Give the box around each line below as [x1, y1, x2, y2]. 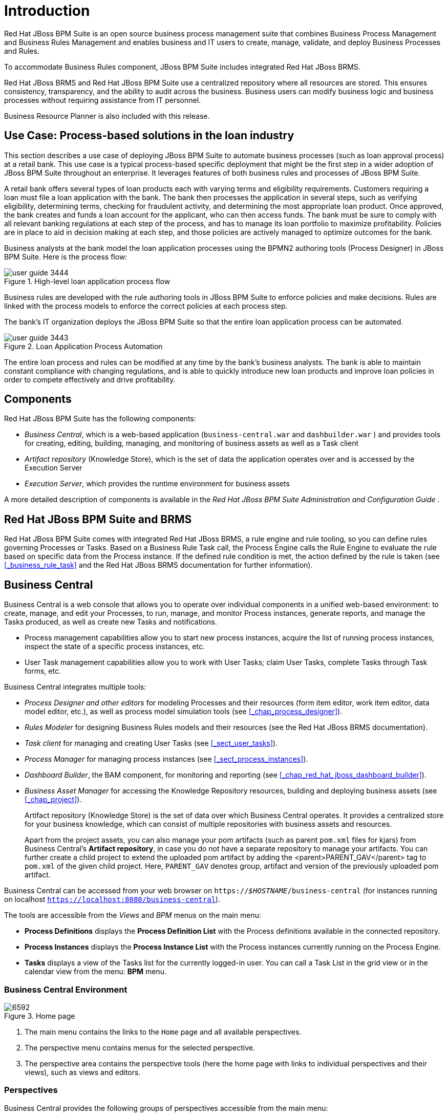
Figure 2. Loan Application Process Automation [4, 341, 163, 351]
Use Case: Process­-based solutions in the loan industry [4, 129, 294, 142]
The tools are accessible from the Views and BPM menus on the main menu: [4, 911, 261, 920]
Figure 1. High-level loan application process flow [4, 276, 170, 286]
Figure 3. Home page [4, 1011, 75, 1020]
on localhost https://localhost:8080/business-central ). [4, 895, 221, 904]
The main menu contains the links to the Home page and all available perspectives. [25, 1027, 302, 1036]
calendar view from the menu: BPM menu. [25, 967, 167, 976]
